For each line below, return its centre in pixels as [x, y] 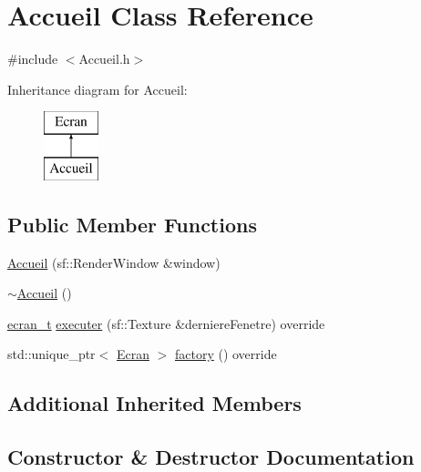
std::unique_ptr [51, 354]
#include [33, 59]
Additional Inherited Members [154, 403]
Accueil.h [104, 59]
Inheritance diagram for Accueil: [98, 89]
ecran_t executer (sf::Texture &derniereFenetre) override [166, 323]
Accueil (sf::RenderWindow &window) [114, 262]
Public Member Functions [132, 224]
